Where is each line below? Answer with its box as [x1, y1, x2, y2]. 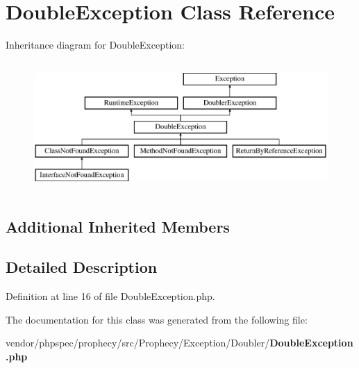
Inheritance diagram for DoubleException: [6, 37, 185, 52]
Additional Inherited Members [6, 215, 230, 237]
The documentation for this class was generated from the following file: [6, 312, 308, 326]
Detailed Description [6, 256, 158, 278]
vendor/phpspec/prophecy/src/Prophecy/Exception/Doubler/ [6, 335, 270, 350]
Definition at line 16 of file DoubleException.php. [6, 289, 215, 303]
